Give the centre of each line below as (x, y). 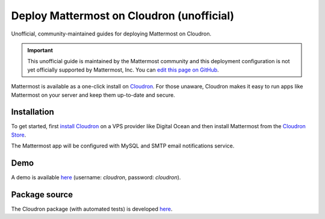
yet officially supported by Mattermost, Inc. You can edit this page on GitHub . (123, 70)
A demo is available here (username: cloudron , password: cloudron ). (96, 177)
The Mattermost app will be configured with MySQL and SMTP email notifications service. (123, 146)
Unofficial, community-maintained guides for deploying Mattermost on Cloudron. (111, 34)
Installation (32, 112)
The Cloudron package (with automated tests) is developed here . (92, 209)
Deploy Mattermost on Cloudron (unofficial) (123, 16)
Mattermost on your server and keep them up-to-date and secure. (93, 95)
